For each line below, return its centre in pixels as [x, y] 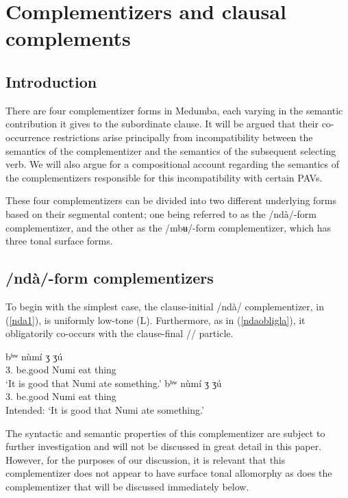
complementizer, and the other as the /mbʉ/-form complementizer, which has [169, 227]
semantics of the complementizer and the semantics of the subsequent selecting [171, 150]
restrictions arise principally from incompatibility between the [183, 137]
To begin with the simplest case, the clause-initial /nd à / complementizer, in [165, 306]
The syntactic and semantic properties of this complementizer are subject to [165, 433]
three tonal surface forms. [59, 241]
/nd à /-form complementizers [110, 278]
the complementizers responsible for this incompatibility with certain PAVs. [164, 177]
